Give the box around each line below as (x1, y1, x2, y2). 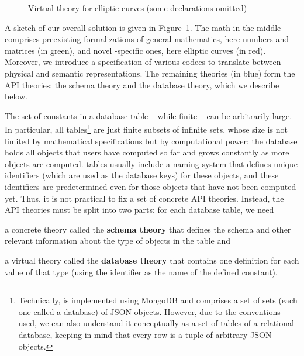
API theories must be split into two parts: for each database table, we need (5, 203, 274, 216)
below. (5, 90, 27, 102)
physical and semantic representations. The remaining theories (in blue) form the (5, 67, 295, 79)
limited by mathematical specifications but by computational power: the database (5, 134, 298, 147)
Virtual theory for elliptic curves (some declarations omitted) (28, 2, 247, 13)
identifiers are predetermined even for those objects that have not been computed (5, 180, 296, 192)
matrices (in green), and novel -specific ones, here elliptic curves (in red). (5, 44, 266, 56)
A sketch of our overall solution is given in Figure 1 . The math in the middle (5, 21, 281, 33)
